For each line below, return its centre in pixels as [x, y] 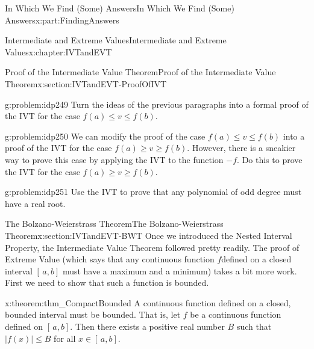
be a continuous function [236, 314]
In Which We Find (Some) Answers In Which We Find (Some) [120, 8]
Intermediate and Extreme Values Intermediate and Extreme [116, 40]
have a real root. [35, 203]
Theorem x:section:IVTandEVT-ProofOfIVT [86, 83]
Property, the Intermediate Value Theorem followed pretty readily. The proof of [152, 247]
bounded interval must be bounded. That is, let [93, 314]
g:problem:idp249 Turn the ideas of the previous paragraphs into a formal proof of [157, 104]
